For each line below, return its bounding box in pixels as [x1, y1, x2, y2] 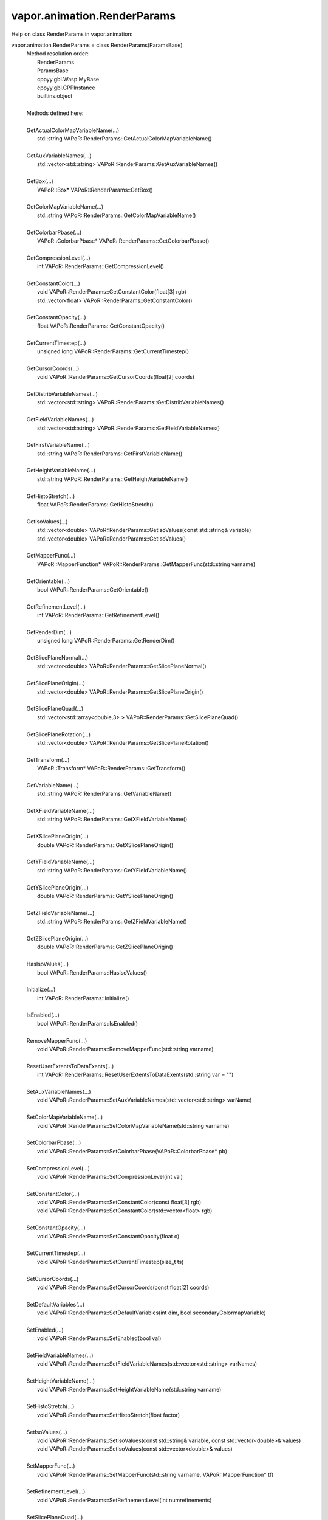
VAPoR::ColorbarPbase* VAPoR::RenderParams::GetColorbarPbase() [37, 237, 210, 244]
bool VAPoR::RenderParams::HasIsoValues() [37, 969, 148, 976]
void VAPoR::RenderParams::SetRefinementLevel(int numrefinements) [37, 1496, 212, 1504]
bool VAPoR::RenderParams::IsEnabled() [37, 1020, 138, 1027]
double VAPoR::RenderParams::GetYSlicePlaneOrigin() [37, 893, 174, 899]
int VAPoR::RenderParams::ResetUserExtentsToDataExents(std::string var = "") [37, 1071, 234, 1079]
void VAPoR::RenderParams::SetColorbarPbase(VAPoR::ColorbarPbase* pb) [37, 1147, 228, 1155]
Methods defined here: [26, 109, 84, 117]
